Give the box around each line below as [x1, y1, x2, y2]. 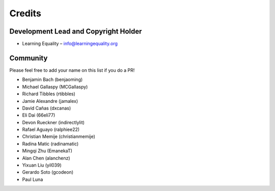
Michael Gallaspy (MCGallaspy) [22, 84, 88, 90]
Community [9, 53, 48, 62]
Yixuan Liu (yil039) [22, 162, 62, 168]
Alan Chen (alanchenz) [22, 155, 71, 161]
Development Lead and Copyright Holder [9, 27, 142, 36]
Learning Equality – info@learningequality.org [22, 41, 118, 47]
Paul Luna [22, 176, 43, 182]
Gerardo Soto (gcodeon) [22, 169, 74, 175]
